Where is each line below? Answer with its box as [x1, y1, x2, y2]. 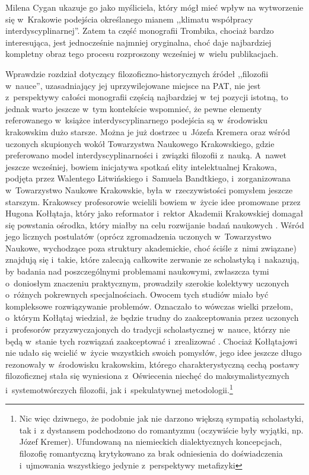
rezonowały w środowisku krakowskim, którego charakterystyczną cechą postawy [5, 358, 300, 370]
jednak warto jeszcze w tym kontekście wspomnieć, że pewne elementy [5, 102, 262, 114]
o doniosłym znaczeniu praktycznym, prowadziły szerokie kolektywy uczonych [5, 276, 289, 289]
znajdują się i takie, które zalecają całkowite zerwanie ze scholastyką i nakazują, [5, 253, 300, 266]
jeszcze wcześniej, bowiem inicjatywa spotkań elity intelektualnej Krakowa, [5, 160, 277, 173]
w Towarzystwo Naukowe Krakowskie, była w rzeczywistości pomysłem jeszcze [5, 183, 293, 196]
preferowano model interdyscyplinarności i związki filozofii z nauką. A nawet [5, 149, 286, 161]
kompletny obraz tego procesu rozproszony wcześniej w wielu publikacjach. [5, 47, 279, 60]
